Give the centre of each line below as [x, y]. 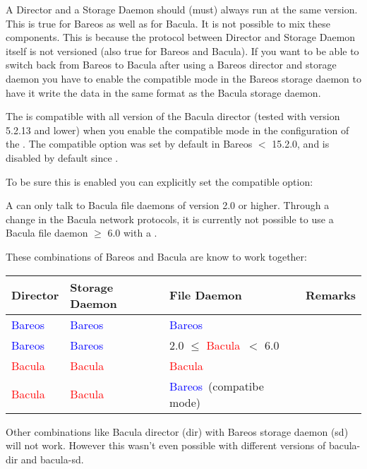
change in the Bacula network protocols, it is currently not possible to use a [170, 219]
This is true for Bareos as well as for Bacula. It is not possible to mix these [168, 23]
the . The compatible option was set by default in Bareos [129, 144]
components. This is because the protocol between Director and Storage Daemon [181, 37]
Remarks [330, 295]
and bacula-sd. [52, 459]
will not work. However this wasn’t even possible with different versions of [166, 445]
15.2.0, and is [301, 144]
